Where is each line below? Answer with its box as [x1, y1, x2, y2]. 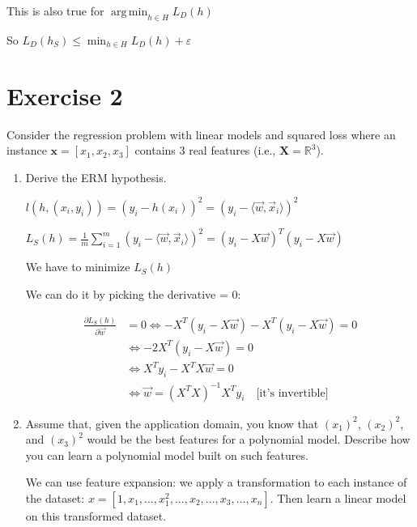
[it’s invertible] [256, 387, 329, 399]
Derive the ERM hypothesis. [25, 168, 167, 185]
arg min [111, 6, 148, 18]
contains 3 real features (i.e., [134, 142, 276, 159]
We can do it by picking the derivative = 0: [25, 285, 241, 302]
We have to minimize [25, 258, 130, 275]
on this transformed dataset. [25, 508, 167, 525]
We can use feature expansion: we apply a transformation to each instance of [25, 474, 407, 491]
